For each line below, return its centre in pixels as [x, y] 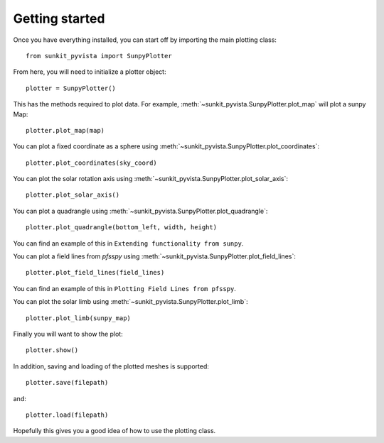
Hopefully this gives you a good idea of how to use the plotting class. [114, 431]
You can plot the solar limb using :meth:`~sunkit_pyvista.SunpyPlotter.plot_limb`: [130, 302]
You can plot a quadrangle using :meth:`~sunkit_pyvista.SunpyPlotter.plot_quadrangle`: [140, 211]
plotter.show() [52, 350]
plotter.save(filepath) [67, 383]
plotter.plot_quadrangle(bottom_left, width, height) [121, 228]
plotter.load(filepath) [67, 415]
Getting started [59, 18]
